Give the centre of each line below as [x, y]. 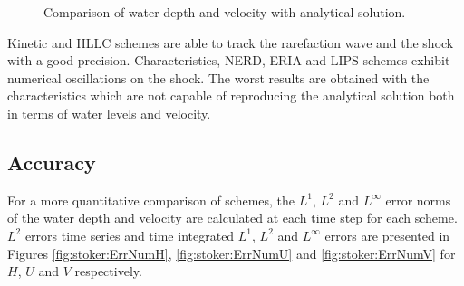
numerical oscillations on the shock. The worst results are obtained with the [218, 77]
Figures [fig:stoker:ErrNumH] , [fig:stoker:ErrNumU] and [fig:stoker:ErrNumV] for [232, 253]
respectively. [108, 271]
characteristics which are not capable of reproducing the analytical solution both [231, 95]
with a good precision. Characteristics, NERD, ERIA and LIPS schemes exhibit [229, 60]
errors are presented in [387, 235]
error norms [418, 200]
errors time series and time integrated [130, 235]
